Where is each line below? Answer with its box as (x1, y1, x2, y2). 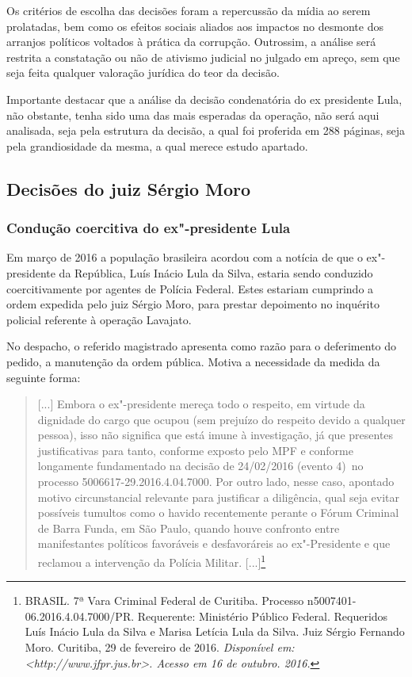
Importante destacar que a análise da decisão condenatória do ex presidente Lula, (6, 90, 402, 107)
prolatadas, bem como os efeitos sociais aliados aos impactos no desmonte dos (6, 17, 383, 34)
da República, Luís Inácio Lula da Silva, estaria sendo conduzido (59, 264, 373, 281)
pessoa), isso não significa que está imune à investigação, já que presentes (37, 426, 394, 443)
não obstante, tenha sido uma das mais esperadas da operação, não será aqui (6, 106, 380, 123)
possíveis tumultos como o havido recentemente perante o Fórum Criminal (37, 504, 399, 521)
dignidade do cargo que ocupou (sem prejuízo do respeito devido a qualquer (37, 411, 406, 427)
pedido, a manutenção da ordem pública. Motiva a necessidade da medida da (6, 353, 380, 369)
